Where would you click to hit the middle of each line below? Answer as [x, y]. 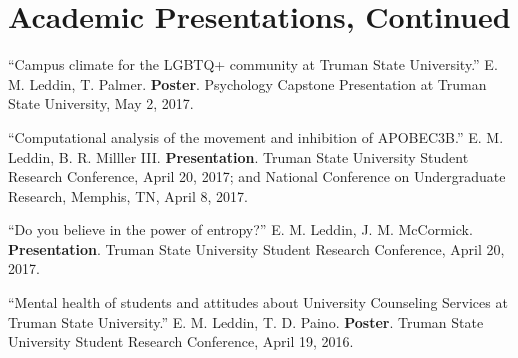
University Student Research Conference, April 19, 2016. [181, 341]
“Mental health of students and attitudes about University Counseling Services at [258, 302]
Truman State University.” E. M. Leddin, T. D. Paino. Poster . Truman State [246, 321]
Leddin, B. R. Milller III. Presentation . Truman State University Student [238, 156]
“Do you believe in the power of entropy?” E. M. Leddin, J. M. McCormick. [240, 229]
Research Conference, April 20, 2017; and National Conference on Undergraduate [257, 176]
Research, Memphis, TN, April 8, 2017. [128, 195]
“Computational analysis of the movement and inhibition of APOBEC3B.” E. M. [256, 136]
